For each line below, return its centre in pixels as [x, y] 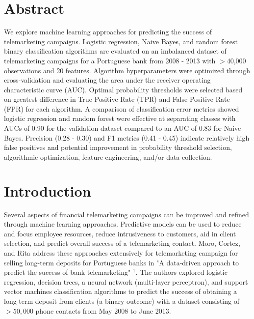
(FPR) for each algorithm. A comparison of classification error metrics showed [122, 108]
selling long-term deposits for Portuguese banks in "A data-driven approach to [121, 262]
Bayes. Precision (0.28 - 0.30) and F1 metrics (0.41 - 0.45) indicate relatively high [127, 137]
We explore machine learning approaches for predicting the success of [108, 32]
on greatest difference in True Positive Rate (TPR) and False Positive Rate [117, 99]
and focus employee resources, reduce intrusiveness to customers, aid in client [120, 233]
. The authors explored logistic [181, 272]
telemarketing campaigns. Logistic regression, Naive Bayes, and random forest [121, 41]
